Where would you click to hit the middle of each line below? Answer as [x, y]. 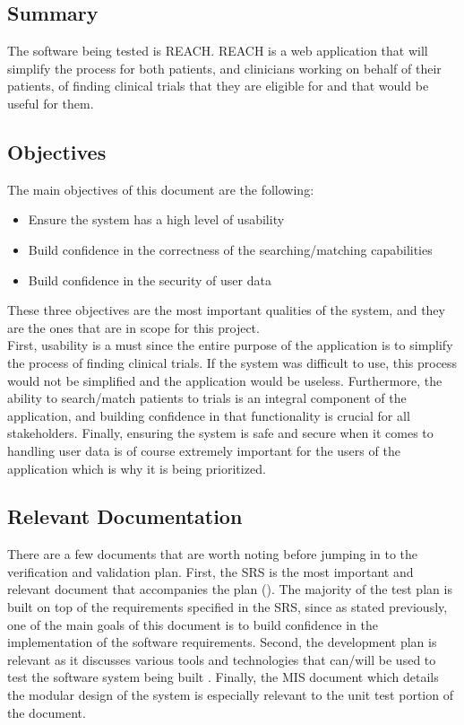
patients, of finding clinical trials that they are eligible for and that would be [218, 86]
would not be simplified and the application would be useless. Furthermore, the [225, 380]
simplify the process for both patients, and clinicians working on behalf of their [224, 68]
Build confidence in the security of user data [150, 280]
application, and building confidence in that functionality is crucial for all [209, 415]
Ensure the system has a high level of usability [156, 219]
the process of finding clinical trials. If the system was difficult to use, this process [232, 362]
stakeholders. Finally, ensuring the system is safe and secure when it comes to [220, 433]
